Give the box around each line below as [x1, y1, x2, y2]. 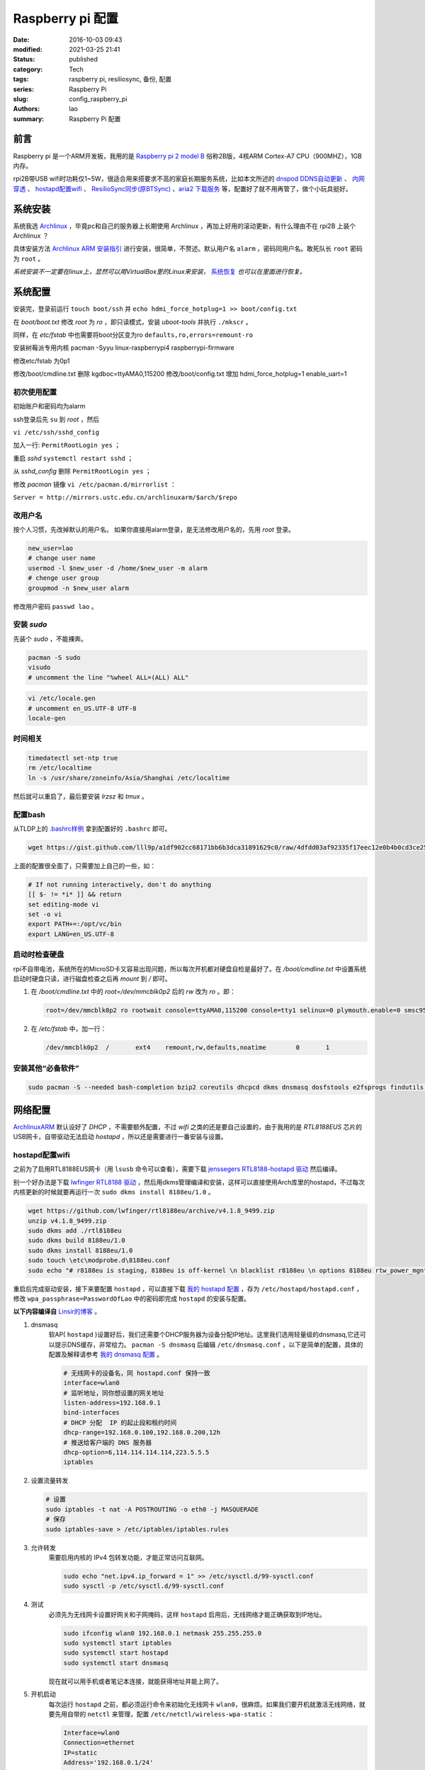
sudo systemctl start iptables [63, 1639, 173, 1648]
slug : [13, 94, 28, 103]
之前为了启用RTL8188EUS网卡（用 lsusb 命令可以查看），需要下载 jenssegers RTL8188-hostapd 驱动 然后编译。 [13, 1165, 341, 1173]
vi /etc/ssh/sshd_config [13, 428, 99, 436]
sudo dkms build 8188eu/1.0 [28, 1236, 125, 1245]
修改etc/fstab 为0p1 [13, 356, 70, 365]
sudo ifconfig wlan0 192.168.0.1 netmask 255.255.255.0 [63, 1629, 262, 1637]
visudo [28, 663, 51, 672]
